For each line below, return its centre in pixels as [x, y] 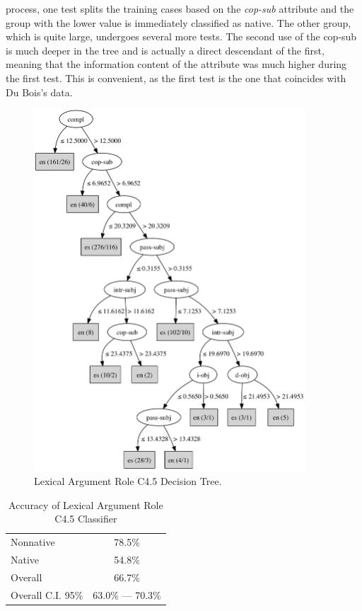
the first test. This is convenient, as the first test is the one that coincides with [176, 78]
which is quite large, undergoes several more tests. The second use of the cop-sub [181, 36]
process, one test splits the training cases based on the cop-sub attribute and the [180, 8]
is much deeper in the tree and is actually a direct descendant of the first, [165, 50]
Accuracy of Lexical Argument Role [86, 504]
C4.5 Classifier [86, 519]
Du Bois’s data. [39, 92]
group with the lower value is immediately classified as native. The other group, [179, 22]
